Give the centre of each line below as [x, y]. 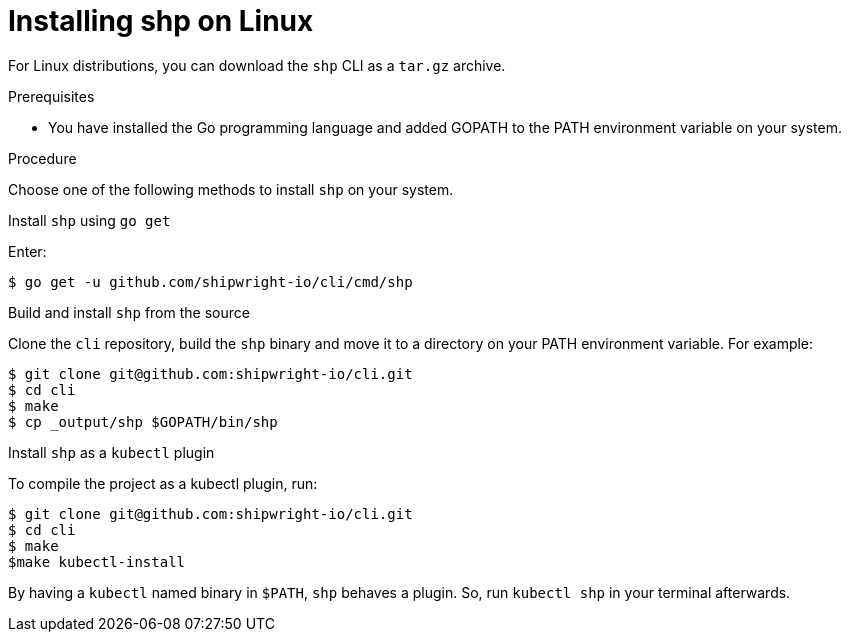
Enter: [27, 251]
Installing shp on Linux [161, 21]
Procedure [42, 158]
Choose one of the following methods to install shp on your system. [231, 189]
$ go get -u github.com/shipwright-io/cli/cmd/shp [210, 281]
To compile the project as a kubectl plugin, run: [163, 483]
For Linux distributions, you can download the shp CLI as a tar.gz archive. [257, 65]
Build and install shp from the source [129, 312]
